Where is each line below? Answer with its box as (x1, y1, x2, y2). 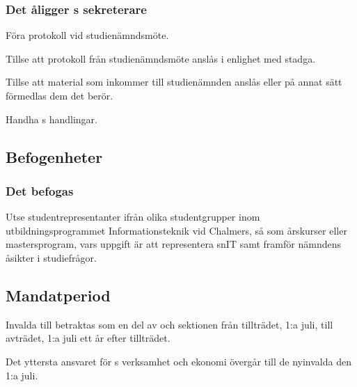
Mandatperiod (6, 284, 111, 306)
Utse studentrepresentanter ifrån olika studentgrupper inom (6, 210, 260, 224)
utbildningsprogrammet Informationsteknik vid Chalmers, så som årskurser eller (6, 223, 347, 237)
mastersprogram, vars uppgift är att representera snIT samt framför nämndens (6, 237, 341, 251)
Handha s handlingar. (6, 111, 97, 126)
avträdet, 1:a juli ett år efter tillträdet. (6, 331, 170, 345)
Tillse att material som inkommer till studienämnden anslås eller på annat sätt (6, 74, 342, 89)
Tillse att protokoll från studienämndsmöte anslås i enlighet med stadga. (6, 51, 316, 65)
